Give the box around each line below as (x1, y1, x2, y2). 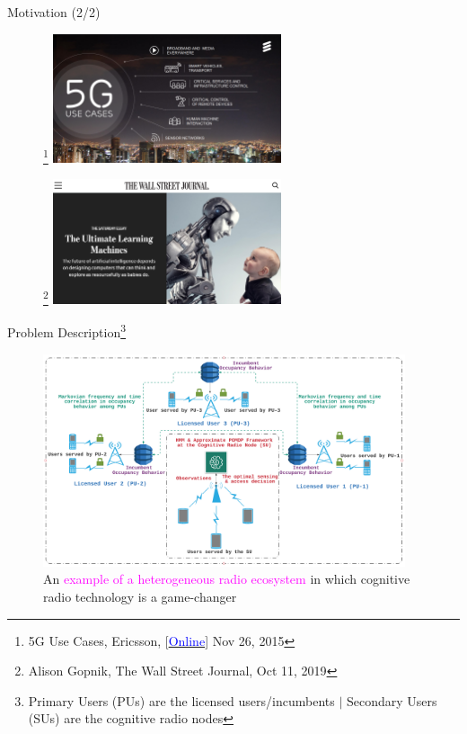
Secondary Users (347, 691, 437, 710)
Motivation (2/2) (7, 3, 101, 21)
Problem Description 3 (7, 320, 127, 342)
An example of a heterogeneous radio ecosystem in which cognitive (43, 569, 410, 588)
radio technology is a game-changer (43, 586, 237, 605)
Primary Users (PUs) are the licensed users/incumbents (28, 691, 335, 710)
